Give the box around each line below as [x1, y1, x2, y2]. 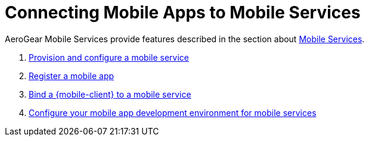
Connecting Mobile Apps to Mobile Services [5, 2, 361, 23]
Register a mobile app [29, 70, 114, 81]
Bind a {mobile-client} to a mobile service [29, 89, 191, 99]
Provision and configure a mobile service [29, 52, 189, 62]
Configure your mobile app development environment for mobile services [29, 107, 317, 118]
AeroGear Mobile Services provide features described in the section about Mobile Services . [5, 33, 365, 44]
